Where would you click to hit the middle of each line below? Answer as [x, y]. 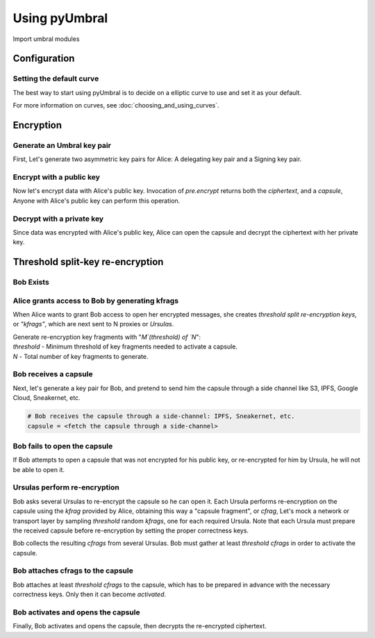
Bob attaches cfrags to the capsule [73, 571]
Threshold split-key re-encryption [88, 262]
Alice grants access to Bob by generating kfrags [96, 301]
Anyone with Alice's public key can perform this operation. [97, 201]
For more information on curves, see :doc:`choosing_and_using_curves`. [116, 106]
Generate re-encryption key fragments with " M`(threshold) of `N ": [107, 337]
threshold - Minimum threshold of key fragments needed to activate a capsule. [125, 346]
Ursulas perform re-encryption [66, 487]
